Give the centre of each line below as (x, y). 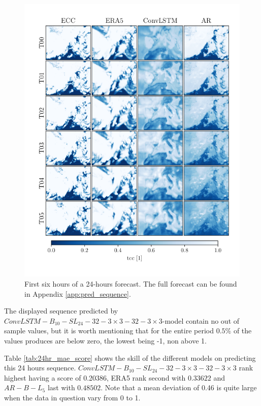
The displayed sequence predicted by (61, 311)
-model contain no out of (201, 320)
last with (61, 387)
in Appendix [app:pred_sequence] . (78, 293)
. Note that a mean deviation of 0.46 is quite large (179, 387)
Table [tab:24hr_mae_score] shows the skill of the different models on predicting (130, 357)
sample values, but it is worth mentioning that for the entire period (109, 331)
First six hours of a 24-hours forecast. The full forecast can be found (131, 284)
